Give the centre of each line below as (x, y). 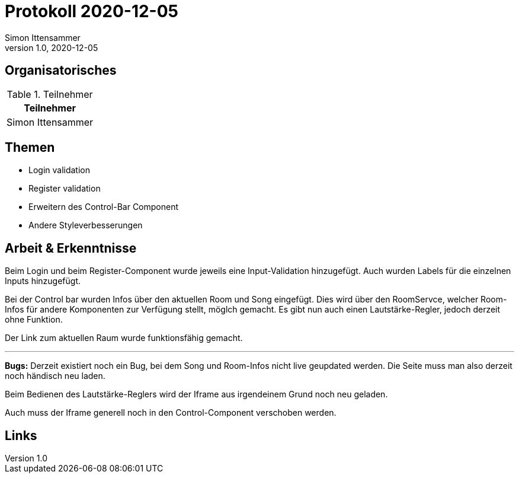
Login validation (60, 170)
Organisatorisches (61, 71)
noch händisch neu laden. (55, 376)
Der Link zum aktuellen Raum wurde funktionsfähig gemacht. (124, 338)
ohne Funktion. (34, 320)
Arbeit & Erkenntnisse (71, 248)
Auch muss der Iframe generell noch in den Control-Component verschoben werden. (171, 413)
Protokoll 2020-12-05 (92, 11)
